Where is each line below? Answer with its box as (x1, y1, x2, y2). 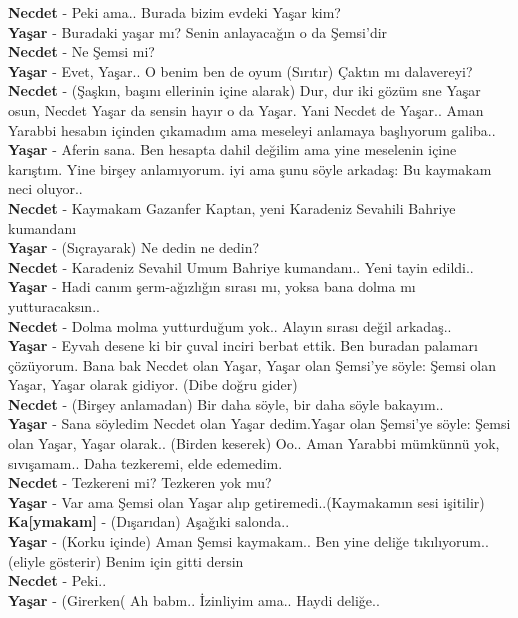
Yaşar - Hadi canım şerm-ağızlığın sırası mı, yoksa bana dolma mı (8, 276, 416, 297)
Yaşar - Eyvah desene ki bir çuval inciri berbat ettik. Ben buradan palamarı (8, 335, 478, 356)
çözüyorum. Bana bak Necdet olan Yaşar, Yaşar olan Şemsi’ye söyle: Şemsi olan (8, 354, 496, 375)
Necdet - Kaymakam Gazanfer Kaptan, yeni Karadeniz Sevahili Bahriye (8, 197, 456, 218)
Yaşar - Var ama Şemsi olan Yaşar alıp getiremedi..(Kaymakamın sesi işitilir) (8, 491, 485, 512)
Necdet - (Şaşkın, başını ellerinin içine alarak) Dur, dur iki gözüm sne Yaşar (8, 80, 481, 101)
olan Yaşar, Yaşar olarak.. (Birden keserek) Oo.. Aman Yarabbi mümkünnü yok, (8, 433, 500, 454)
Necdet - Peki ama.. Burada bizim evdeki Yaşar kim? (8, 2, 341, 22)
